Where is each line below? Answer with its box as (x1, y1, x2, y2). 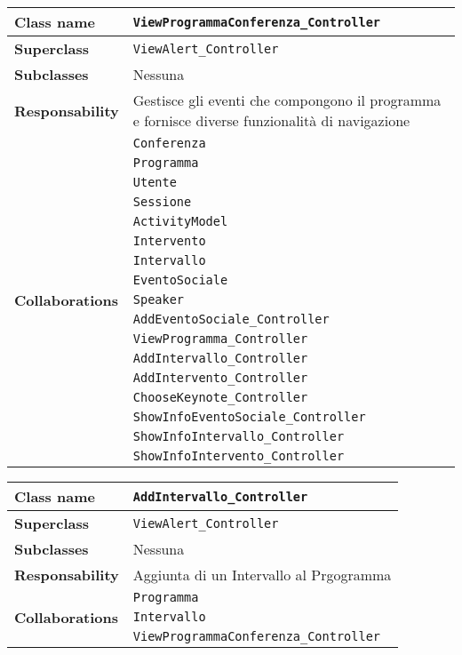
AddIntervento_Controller (132, 371, 308, 385)
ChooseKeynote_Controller (132, 390, 308, 404)
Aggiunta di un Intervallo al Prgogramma (132, 564, 392, 585)
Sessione (132, 195, 192, 209)
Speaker (132, 292, 185, 307)
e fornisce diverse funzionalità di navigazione (132, 110, 410, 131)
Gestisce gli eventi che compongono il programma (132, 90, 442, 110)
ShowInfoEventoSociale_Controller (132, 410, 366, 424)
